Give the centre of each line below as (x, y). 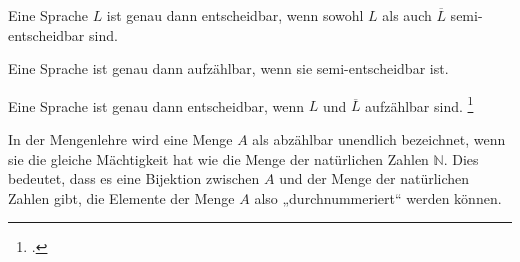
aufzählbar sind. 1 (419, 104)
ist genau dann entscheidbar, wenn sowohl (235, 15)
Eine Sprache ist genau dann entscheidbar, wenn (156, 105)
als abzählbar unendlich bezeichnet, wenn (379, 139)
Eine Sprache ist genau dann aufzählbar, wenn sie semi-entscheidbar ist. (228, 68)
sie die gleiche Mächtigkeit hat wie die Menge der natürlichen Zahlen (218, 158)
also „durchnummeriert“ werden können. (378, 197)
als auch (407, 15)
